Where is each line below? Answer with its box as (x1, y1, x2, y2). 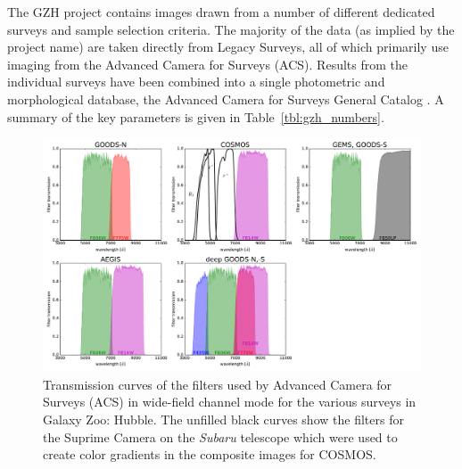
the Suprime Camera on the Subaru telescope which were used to (43, 427, 398, 446)
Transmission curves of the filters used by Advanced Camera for (43, 374, 392, 393)
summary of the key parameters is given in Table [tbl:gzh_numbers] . (7, 107, 384, 126)
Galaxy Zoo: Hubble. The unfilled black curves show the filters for (43, 410, 404, 429)
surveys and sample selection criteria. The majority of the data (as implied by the (7, 20, 455, 38)
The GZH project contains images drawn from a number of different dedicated (7, 3, 435, 21)
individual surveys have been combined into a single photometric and (7, 72, 385, 91)
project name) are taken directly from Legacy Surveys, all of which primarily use (7, 37, 449, 56)
